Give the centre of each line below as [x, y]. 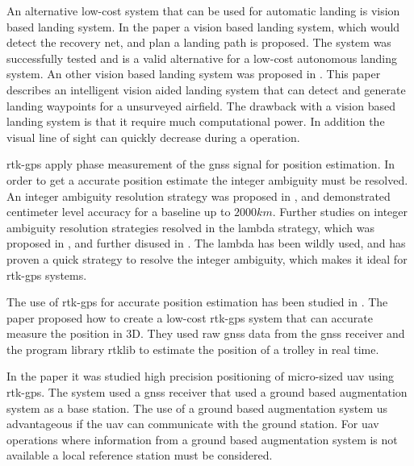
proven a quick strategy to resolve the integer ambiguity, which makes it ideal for [207, 258]
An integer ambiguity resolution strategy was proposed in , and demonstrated [199, 196]
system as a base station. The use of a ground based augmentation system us [197, 408]
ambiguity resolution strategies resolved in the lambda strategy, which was [190, 227]
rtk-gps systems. [47, 275]
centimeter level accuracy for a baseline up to [119, 212]
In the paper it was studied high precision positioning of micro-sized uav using [201, 376]
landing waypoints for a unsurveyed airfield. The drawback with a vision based [201, 105]
